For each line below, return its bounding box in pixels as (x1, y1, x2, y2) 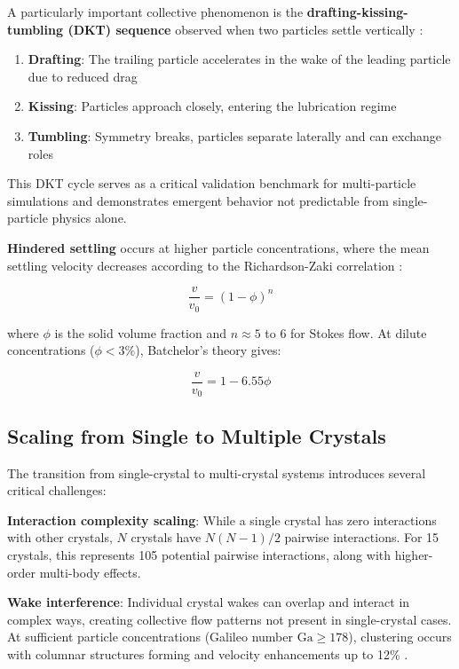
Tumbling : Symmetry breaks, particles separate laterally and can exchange (28, 126, 442, 145)
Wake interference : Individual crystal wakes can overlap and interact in (7, 593, 410, 611)
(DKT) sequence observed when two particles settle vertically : (67, 20, 423, 38)
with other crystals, (7, 528, 113, 547)
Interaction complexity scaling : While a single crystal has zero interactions (7, 510, 437, 529)
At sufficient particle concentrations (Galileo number (7, 627, 293, 646)
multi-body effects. (39, 563, 141, 581)
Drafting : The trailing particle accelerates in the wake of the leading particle (28, 50, 451, 68)
